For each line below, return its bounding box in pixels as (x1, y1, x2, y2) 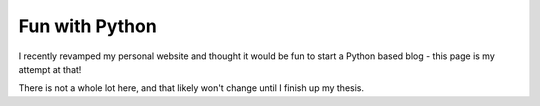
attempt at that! (18, 63, 82, 75)
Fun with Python (18, 15, 157, 37)
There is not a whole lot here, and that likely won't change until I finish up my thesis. (18, 82, 365, 94)
